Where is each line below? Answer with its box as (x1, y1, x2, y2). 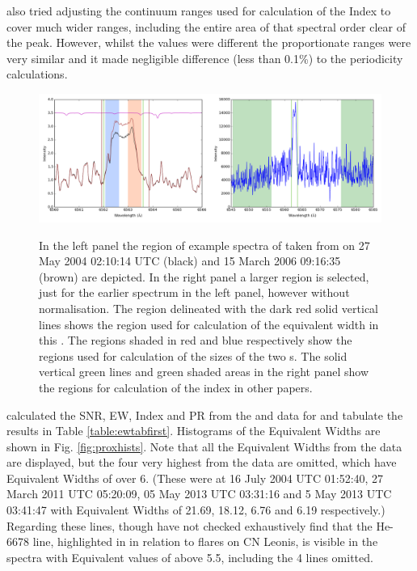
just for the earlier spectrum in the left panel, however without (39, 284, 350, 301)
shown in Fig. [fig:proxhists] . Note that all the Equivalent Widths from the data (6, 438, 402, 455)
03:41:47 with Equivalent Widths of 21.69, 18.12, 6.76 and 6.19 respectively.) (6, 501, 385, 518)
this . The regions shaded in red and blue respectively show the (39, 332, 352, 349)
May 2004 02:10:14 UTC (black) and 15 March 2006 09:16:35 (39, 252, 341, 269)
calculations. (6, 66, 68, 82)
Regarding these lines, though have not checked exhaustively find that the (6, 517, 373, 534)
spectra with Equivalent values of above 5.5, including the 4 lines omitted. (6, 548, 373, 565)
